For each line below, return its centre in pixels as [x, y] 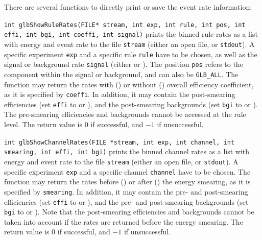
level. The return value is [43, 124]
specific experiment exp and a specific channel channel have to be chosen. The [127, 171]
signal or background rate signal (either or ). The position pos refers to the [124, 64]
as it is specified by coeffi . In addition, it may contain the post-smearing [120, 94]
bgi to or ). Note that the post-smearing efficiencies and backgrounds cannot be [129, 212]
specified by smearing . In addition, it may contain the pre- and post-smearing [126, 191]
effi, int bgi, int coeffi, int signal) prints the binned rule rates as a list [131, 34]
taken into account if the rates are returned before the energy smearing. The [124, 221]
